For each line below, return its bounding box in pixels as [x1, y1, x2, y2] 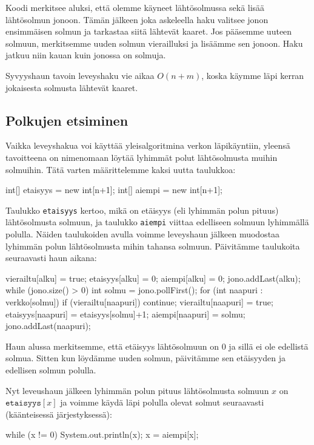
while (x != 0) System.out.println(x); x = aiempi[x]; [5, 428, 199, 441]
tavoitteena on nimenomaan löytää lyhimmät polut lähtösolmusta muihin [5, 151, 278, 163]
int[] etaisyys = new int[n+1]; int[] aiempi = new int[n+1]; [5, 183, 222, 196]
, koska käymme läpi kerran [201, 69, 304, 81]
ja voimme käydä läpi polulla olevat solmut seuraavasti [60, 396, 264, 409]
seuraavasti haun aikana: [5, 251, 97, 264]
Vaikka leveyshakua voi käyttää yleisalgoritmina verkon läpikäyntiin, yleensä [5, 139, 290, 152]
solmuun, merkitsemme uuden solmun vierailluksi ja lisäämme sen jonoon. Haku [5, 36, 303, 49]
